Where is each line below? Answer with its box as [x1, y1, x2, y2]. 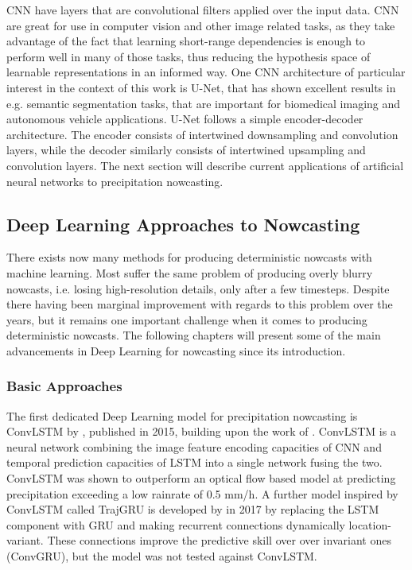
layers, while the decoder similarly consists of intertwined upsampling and [6, 142, 366, 158]
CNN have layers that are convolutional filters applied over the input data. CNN [6, 2, 399, 17]
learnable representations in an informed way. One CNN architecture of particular [6, 64, 406, 80]
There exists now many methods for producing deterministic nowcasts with [6, 249, 372, 266]
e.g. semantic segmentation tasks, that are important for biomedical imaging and [6, 95, 401, 111]
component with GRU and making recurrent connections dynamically [6, 516, 345, 533]
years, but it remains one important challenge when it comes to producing [6, 311, 367, 328]
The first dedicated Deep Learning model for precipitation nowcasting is [6, 407, 358, 424]
